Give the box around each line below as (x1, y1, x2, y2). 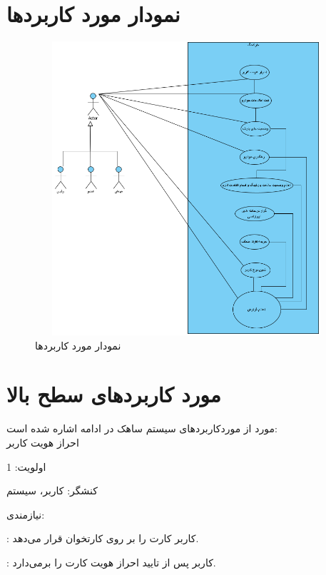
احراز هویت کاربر (6, 434, 79, 449)
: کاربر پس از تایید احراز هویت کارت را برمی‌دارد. (6, 554, 216, 569)
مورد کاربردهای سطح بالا (6, 380, 221, 409)
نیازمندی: (6, 507, 45, 521)
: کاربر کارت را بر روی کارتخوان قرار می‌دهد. (6, 531, 199, 546)
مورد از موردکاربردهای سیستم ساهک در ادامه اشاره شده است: (6, 421, 277, 436)
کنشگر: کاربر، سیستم (6, 483, 98, 498)
